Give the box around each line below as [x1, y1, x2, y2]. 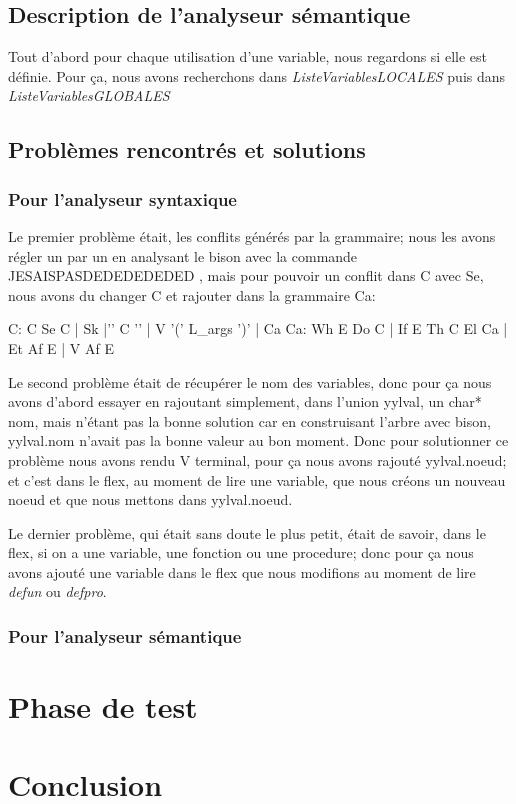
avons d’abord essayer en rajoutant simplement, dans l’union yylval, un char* [8, 391, 482, 412]
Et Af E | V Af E [8, 337, 114, 358]
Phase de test [8, 686, 198, 727]
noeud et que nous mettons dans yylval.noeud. [8, 489, 293, 510]
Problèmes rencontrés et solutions [8, 134, 366, 165]
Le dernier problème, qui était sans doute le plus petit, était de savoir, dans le [8, 522, 486, 543]
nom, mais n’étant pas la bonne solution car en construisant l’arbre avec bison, [8, 410, 491, 431]
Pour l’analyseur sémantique [8, 624, 242, 648]
